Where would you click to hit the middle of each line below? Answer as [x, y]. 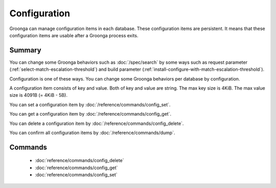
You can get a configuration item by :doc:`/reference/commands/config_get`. [90, 114]
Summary [25, 50]
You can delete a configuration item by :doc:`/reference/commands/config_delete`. [97, 123]
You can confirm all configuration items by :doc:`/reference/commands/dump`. [92, 132]
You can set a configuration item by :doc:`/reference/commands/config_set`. [90, 104]
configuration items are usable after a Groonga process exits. [74, 35]
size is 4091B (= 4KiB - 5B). [38, 95]
